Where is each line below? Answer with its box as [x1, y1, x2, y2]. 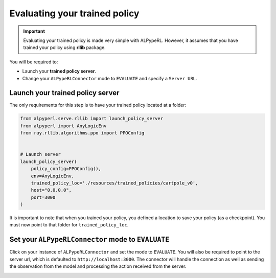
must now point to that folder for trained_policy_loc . [9, 222, 129, 228]
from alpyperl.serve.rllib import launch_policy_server [20, 115, 164, 122]
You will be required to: [9, 59, 58, 65]
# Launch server [20, 151, 61, 157]
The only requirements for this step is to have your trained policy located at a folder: [9, 102, 187, 108]
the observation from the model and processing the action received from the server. [9, 263, 187, 269]
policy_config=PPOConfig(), [31, 166, 102, 172]
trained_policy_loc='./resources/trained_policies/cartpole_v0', [31, 180, 198, 186]
